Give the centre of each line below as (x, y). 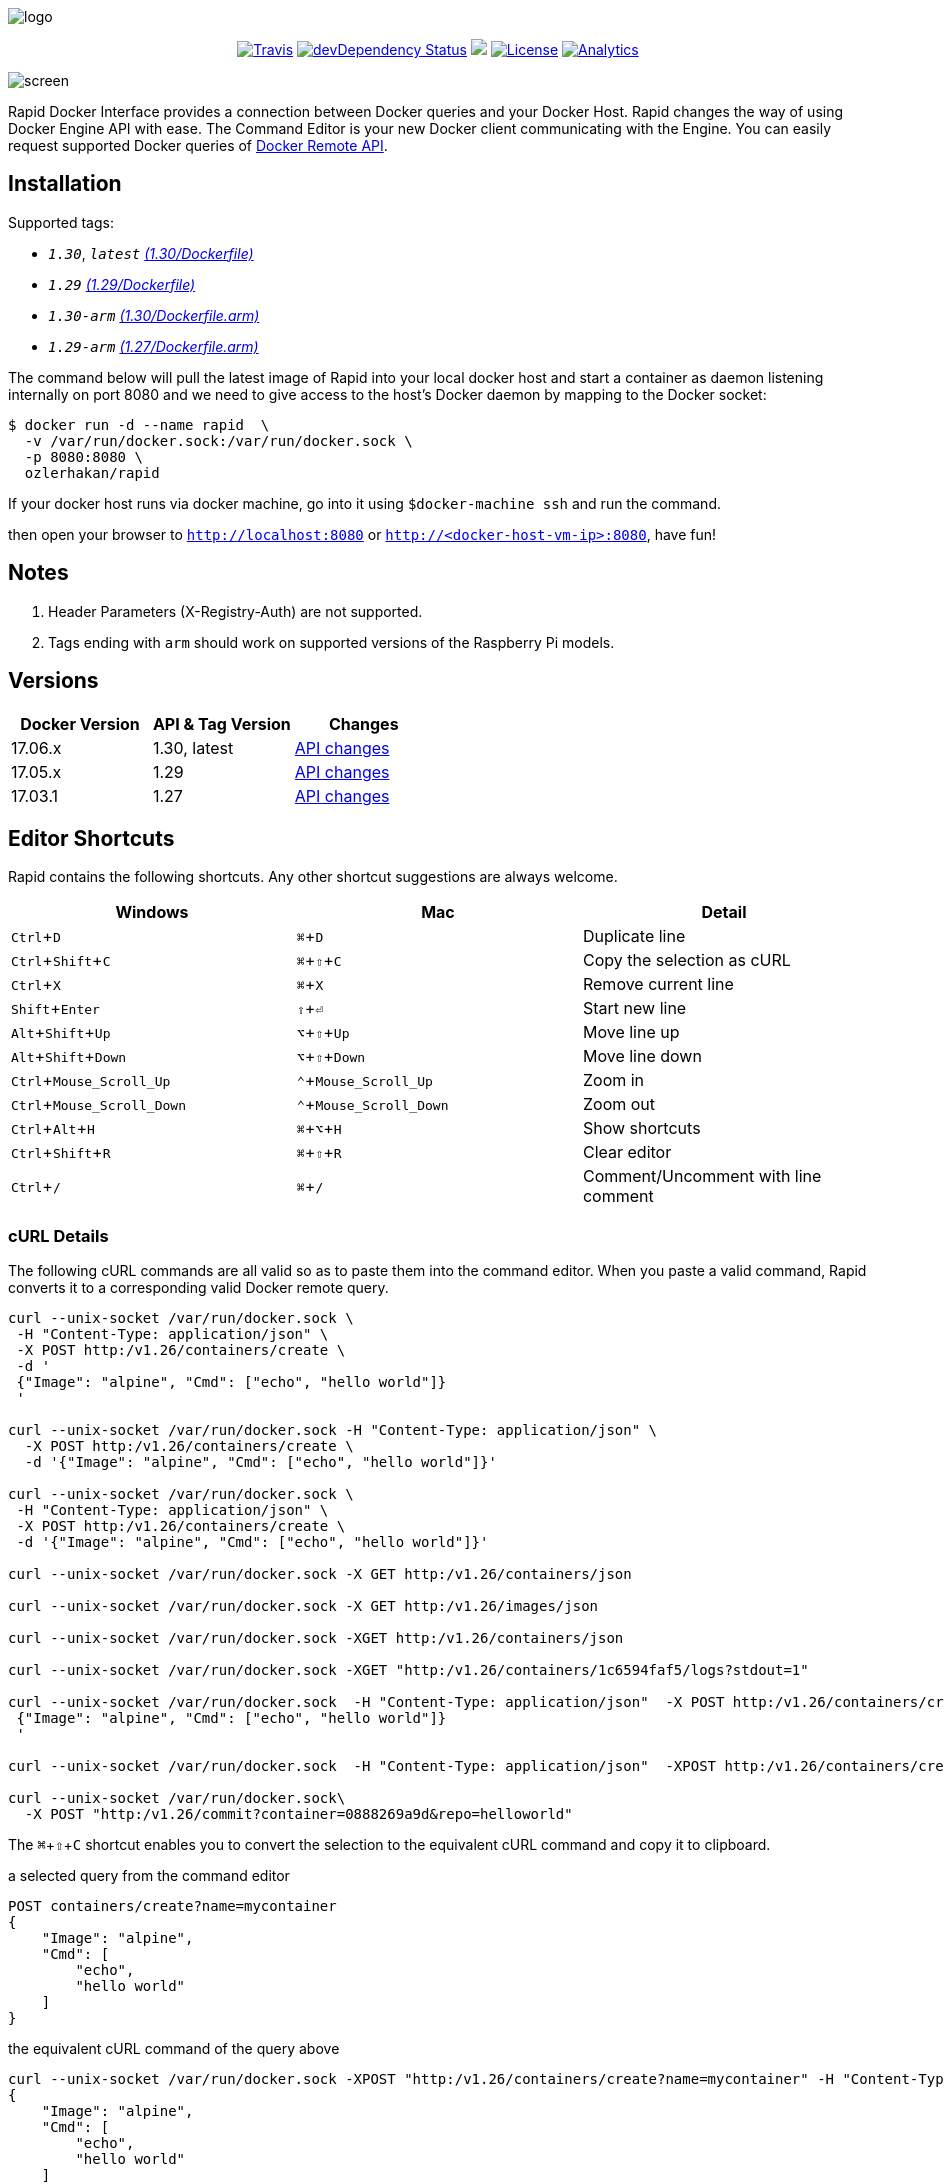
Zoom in (613, 1080)
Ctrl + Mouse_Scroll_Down (98, 1104)
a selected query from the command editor (149, 1876)
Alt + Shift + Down (69, 1056)
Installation (65, 184)
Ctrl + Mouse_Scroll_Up (91, 1080)
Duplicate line (634, 936)
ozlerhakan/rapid (92, 472)
